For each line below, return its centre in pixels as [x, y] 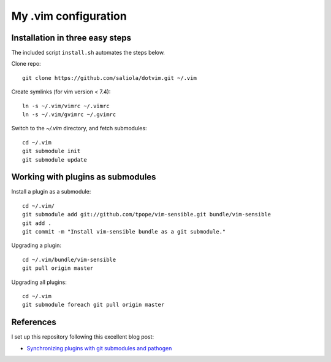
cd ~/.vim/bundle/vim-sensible [69, 259]
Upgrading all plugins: [39, 282]
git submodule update [55, 159]
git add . [37, 223]
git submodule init [51, 151]
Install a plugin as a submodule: [51, 192]
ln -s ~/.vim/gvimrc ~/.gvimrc [69, 115]
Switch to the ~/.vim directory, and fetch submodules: [79, 128]
